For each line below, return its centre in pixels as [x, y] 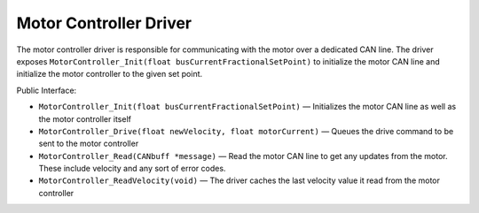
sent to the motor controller [89, 144]
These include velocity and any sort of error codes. [132, 169]
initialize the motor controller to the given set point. [110, 74]
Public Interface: [47, 90]
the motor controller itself [85, 118]
